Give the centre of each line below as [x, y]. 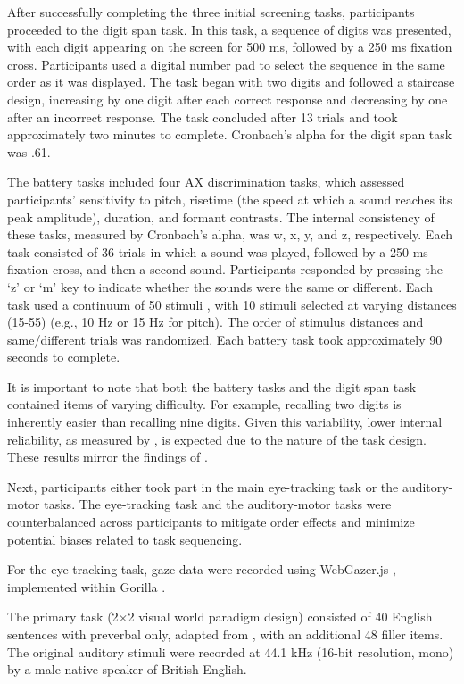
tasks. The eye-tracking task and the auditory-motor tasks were [218, 504]
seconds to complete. [64, 357]
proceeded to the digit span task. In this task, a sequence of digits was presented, [229, 29]
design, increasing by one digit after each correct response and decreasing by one [228, 99]
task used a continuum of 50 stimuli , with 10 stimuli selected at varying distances [232, 304]
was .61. [29, 151]
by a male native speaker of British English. [127, 669]
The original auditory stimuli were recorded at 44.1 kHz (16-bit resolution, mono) [231, 651]
